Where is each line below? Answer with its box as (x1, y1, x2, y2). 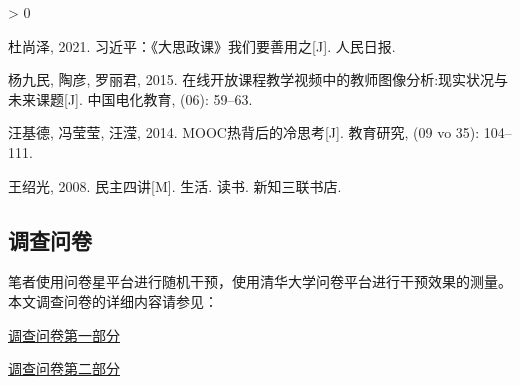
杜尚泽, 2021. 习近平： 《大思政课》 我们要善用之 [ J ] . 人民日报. (8, 35, 396, 56)
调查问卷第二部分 (8, 358, 120, 379)
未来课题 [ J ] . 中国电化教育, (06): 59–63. (8, 88, 253, 109)
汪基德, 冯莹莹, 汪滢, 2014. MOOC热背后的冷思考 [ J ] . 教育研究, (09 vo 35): (8, 122, 480, 143)
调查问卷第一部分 (8, 324, 120, 345)
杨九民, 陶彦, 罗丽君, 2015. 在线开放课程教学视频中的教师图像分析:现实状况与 (8, 69, 509, 90)
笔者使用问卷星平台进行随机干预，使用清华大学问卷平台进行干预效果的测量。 (8, 271, 512, 292)
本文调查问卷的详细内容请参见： (8, 290, 218, 311)
